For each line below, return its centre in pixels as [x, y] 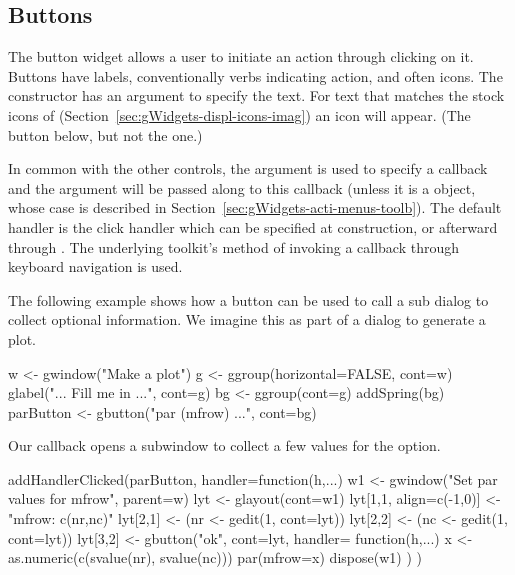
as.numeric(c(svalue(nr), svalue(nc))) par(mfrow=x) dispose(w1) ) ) [215, 557]
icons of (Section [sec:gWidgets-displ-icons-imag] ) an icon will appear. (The [239, 114]
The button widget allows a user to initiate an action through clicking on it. [241, 56]
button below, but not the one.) [105, 134]
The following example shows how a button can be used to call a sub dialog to [248, 299]
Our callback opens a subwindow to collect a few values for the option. [224, 445]
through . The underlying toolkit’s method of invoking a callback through [233, 246]
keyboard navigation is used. [95, 266]
